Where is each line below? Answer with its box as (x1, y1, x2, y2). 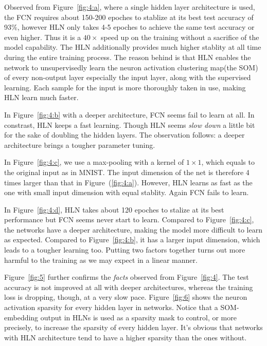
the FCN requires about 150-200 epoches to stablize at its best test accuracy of (4, 11, 254, 22)
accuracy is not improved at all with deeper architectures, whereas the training (4, 281, 253, 292)
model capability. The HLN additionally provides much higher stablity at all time (4, 42, 261, 52)
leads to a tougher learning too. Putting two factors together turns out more (4, 244, 245, 255)
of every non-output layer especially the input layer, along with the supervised (4, 72, 251, 83)
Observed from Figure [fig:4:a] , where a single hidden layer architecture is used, (4, 2, 255, 12)
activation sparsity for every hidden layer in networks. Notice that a (4, 302, 218, 313)
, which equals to (201, 157, 255, 167)
